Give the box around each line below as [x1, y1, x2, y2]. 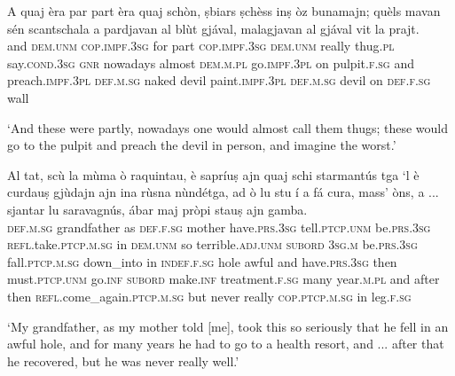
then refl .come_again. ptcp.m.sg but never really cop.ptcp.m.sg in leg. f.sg [7, 286, 412, 305]
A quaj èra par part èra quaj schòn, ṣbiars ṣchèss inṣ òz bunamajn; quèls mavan [7, 2, 441, 20]
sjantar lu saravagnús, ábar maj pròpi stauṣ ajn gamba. [7, 200, 308, 218]
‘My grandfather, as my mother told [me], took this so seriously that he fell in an [7, 317, 449, 335]
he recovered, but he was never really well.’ [7, 351, 239, 370]
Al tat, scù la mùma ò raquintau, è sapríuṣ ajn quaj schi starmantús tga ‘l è [7, 165, 420, 184]
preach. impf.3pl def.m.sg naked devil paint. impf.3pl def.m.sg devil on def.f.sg [7, 71, 431, 90]
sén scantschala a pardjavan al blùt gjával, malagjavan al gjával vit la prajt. [7, 19, 420, 37]
